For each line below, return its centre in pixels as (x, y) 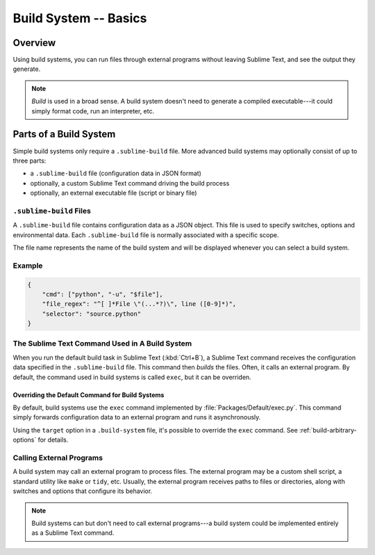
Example (28, 266)
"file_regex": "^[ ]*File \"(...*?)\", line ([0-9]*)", (139, 304)
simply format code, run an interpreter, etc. (93, 111)
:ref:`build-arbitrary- (328, 430)
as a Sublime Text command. (73, 533)
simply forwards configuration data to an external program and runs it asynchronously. (137, 417)
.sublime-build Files (52, 211)
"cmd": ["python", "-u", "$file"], (102, 294)
